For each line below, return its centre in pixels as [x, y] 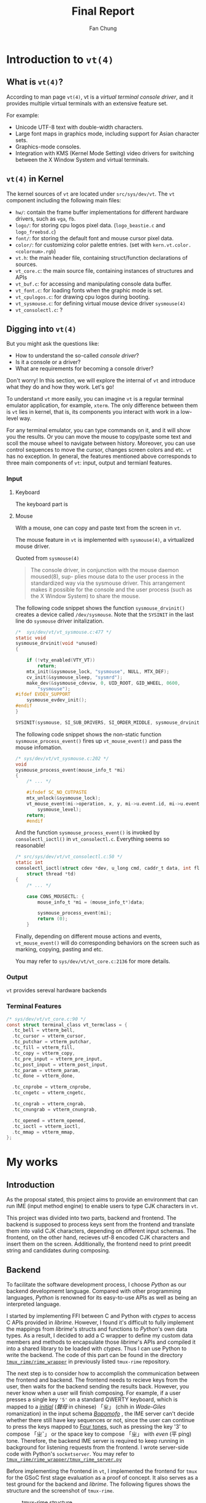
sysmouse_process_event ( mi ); [75, 913]
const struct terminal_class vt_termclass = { [67, 1025]
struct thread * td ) [51, 874]
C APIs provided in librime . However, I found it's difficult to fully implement [100, 1323]
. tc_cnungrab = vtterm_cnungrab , [55, 1109]
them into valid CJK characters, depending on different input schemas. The [101, 1231]
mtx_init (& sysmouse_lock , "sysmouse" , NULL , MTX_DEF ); [98, 672]
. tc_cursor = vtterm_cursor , [49, 1036]
